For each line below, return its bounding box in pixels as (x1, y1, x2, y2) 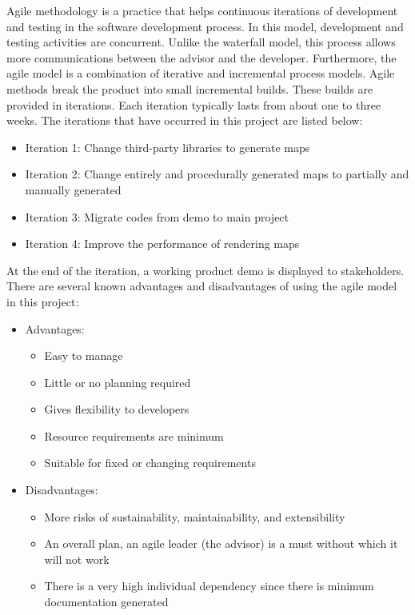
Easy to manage (44, 347, 123, 364)
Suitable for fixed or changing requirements (44, 454, 256, 471)
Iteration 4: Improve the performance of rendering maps (25, 235, 300, 252)
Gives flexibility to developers (44, 401, 190, 417)
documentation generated (44, 593, 169, 610)
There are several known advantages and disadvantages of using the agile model (6, 278, 397, 294)
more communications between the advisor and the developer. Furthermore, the (6, 49, 397, 66)
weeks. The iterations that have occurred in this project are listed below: (6, 112, 363, 129)
